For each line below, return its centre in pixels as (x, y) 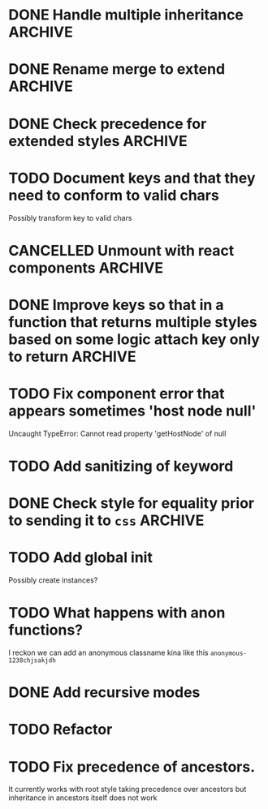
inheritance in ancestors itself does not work (83, 798)
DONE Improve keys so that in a (117, 305)
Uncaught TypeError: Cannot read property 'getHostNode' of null (117, 433)
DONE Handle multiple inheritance (126, 15)
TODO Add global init (80, 558)
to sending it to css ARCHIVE (106, 521)
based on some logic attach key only (134, 339)
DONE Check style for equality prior (131, 503)
